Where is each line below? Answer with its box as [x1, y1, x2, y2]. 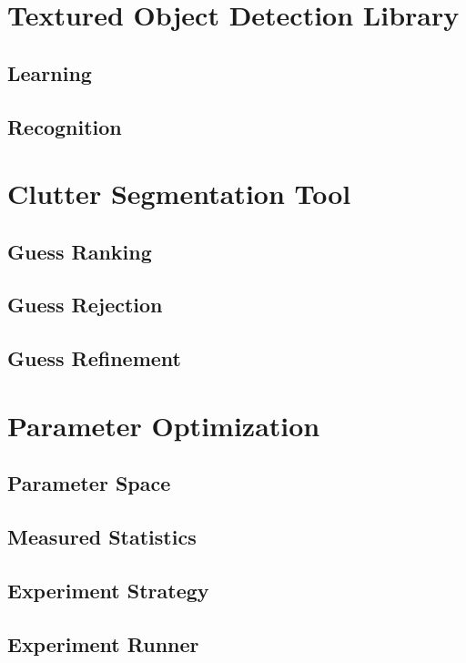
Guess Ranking [7, 237, 152, 265]
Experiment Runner [7, 629, 199, 658]
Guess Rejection [7, 291, 163, 319]
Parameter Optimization [7, 406, 320, 444]
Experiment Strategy [7, 576, 209, 604]
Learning [7, 58, 92, 87]
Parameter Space [7, 469, 171, 497]
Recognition [7, 112, 122, 140]
